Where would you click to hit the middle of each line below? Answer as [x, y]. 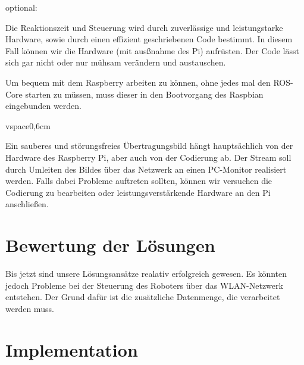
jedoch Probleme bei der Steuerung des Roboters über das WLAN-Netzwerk [144, 285]
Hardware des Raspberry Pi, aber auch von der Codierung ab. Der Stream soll [148, 157]
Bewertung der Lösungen [110, 245]
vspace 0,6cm [28, 125]
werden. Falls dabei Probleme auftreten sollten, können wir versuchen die [139, 181]
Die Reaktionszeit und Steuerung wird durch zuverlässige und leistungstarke [144, 27]
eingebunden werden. [44, 106]
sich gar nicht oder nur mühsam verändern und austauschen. [116, 62]
